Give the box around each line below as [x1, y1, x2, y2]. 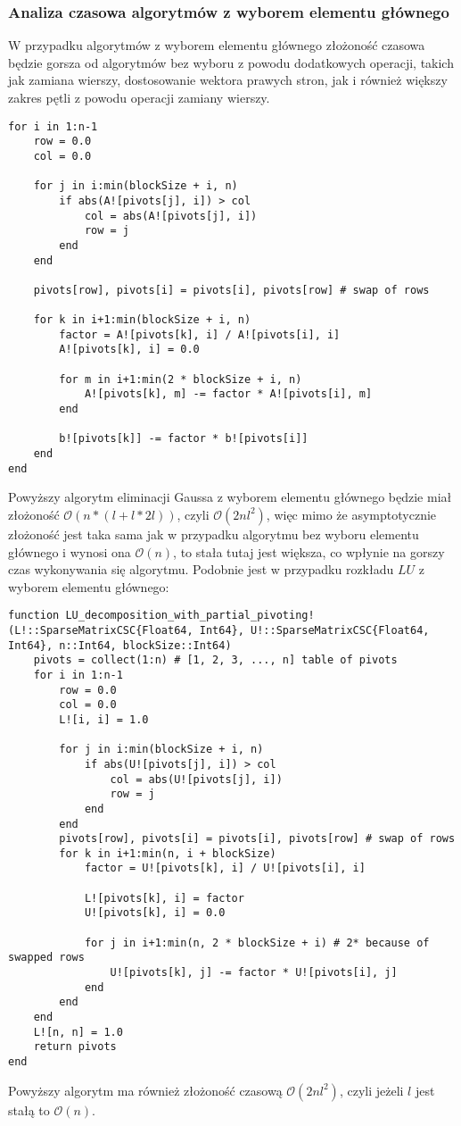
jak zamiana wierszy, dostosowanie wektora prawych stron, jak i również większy [8, 71, 448, 89]
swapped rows [8, 951, 85, 964]
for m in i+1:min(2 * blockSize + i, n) [59, 372, 302, 386]
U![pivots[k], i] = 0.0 [84, 906, 226, 920]
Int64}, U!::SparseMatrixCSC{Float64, [199, 623, 430, 637]
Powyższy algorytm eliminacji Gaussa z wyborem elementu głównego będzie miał [8, 488, 452, 506]
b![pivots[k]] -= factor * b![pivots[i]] [59, 432, 309, 446]
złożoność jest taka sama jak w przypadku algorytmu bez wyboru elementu [8, 524, 419, 543]
